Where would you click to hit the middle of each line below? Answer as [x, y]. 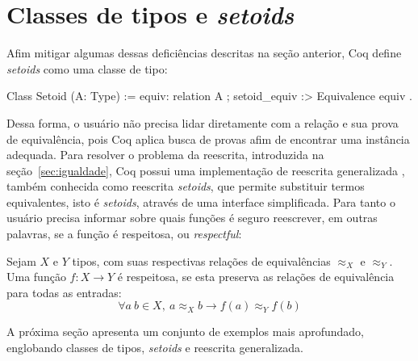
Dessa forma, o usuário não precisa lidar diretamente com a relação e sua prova [203, 122]
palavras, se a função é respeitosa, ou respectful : [124, 234]
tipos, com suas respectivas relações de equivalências [201, 260]
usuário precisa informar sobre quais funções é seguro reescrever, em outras [192, 218]
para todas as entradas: [64, 292]
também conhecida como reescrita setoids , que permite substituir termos [186, 186]
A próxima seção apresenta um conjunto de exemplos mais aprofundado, [185, 332]
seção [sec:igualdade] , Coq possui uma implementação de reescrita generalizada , [206, 170]
